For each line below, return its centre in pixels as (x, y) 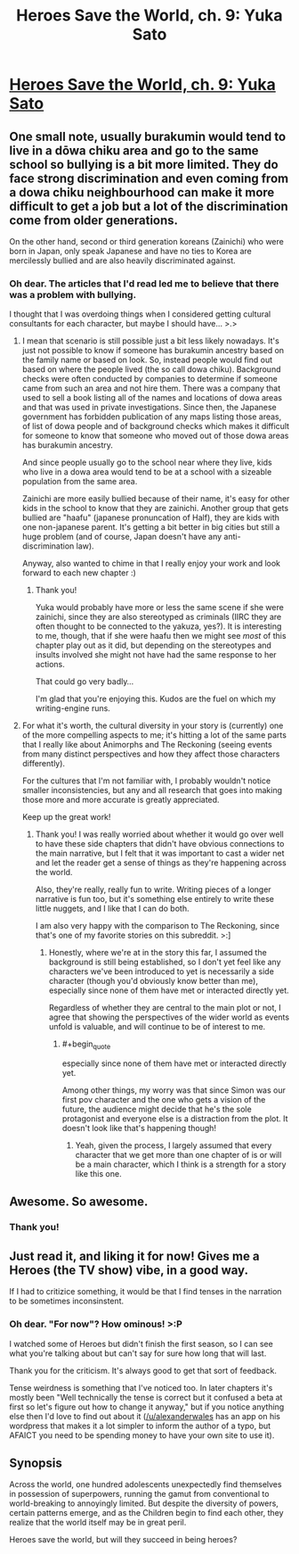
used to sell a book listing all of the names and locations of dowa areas (152, 398)
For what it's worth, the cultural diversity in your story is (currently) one (153, 726)
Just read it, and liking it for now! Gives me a (134, 1256)
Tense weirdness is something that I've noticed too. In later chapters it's (141, 1387)
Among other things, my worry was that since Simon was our (174, 1090)
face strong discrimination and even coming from (149, 178)
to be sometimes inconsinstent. (67, 1301)
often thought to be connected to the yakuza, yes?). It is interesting (158, 626)
